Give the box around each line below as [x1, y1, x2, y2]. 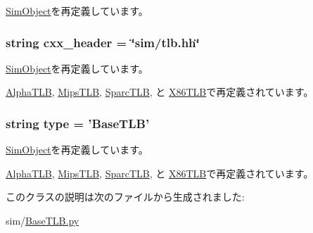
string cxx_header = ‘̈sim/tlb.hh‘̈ [6, 33, 200, 51]
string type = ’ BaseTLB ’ [6, 114, 150, 132]
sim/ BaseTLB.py [6, 213, 79, 227]
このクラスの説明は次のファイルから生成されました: [6, 189, 245, 204]
